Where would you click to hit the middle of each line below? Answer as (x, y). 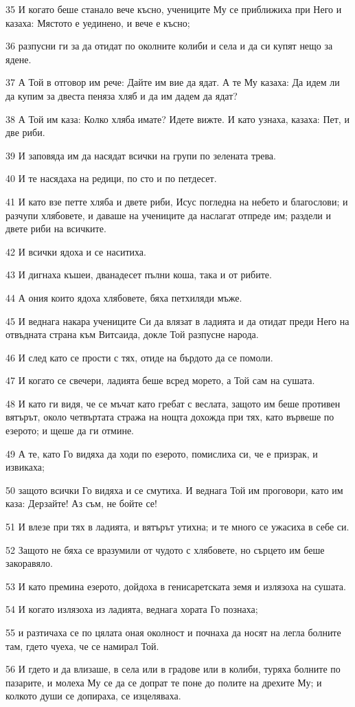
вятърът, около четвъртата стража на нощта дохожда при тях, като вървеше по (170, 417)
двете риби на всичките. (56, 228)
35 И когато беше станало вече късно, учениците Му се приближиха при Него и (174, 9)
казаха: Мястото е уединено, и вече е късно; (98, 22)
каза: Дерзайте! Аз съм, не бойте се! (81, 503)
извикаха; (25, 467)
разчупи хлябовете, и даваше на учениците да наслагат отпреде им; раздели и (169, 215)
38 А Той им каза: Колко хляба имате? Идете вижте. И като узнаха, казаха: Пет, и (177, 119)
